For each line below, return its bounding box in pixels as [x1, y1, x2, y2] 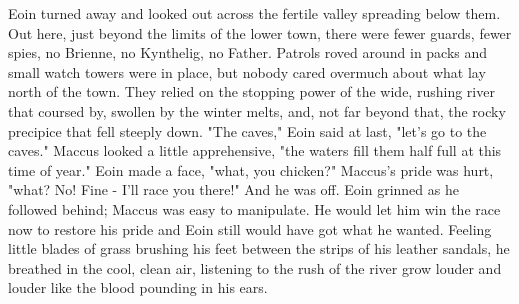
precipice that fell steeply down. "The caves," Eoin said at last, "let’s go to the [8, 120, 487, 141]
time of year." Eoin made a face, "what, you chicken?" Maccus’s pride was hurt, [8, 159, 494, 180]
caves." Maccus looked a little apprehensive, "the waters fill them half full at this [8, 140, 502, 161]
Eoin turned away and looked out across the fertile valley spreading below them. [8, 3, 501, 23]
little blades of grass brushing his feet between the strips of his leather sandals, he [8, 238, 510, 259]
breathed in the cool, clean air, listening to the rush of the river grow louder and [8, 257, 502, 278]
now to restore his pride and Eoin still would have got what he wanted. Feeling [8, 218, 492, 239]
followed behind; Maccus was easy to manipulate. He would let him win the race [8, 198, 501, 219]
